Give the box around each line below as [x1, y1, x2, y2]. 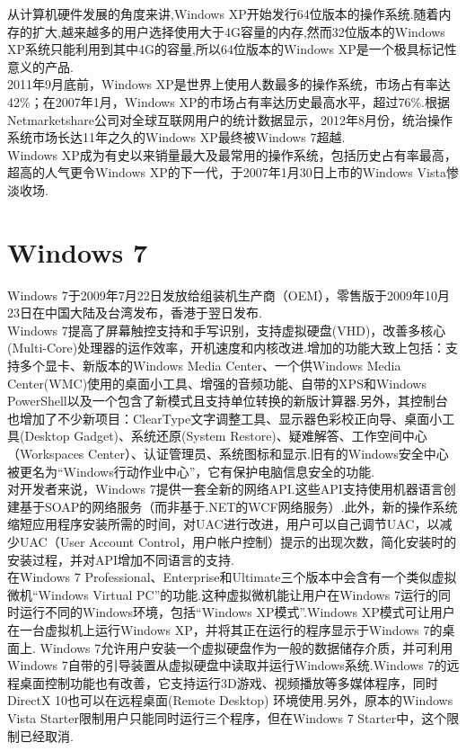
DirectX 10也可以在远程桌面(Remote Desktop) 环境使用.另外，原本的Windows [7, 691, 453, 710]
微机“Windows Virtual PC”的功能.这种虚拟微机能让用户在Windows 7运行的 [7, 585, 438, 603]
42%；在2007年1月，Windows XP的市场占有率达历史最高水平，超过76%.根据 [7, 92, 450, 111]
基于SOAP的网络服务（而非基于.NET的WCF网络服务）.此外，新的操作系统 [19, 496, 458, 515]
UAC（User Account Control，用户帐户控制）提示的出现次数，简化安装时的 [19, 532, 457, 550]
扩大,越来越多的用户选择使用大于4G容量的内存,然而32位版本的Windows [31, 22, 445, 40]
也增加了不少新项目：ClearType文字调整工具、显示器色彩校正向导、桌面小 [7, 408, 443, 427]
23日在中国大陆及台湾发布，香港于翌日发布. [7, 303, 262, 322]
